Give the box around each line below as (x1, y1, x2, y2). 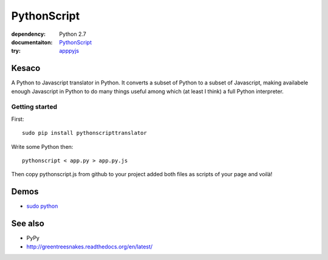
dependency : (11, 30, 46, 38)
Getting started (11, 103, 58, 111)
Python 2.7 (59, 30, 86, 38)
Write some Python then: (11, 143, 73, 150)
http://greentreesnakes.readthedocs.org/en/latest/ (26, 243, 153, 250)
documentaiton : (11, 38, 53, 46)
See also (11, 219, 45, 229)
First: (11, 115, 24, 123)
